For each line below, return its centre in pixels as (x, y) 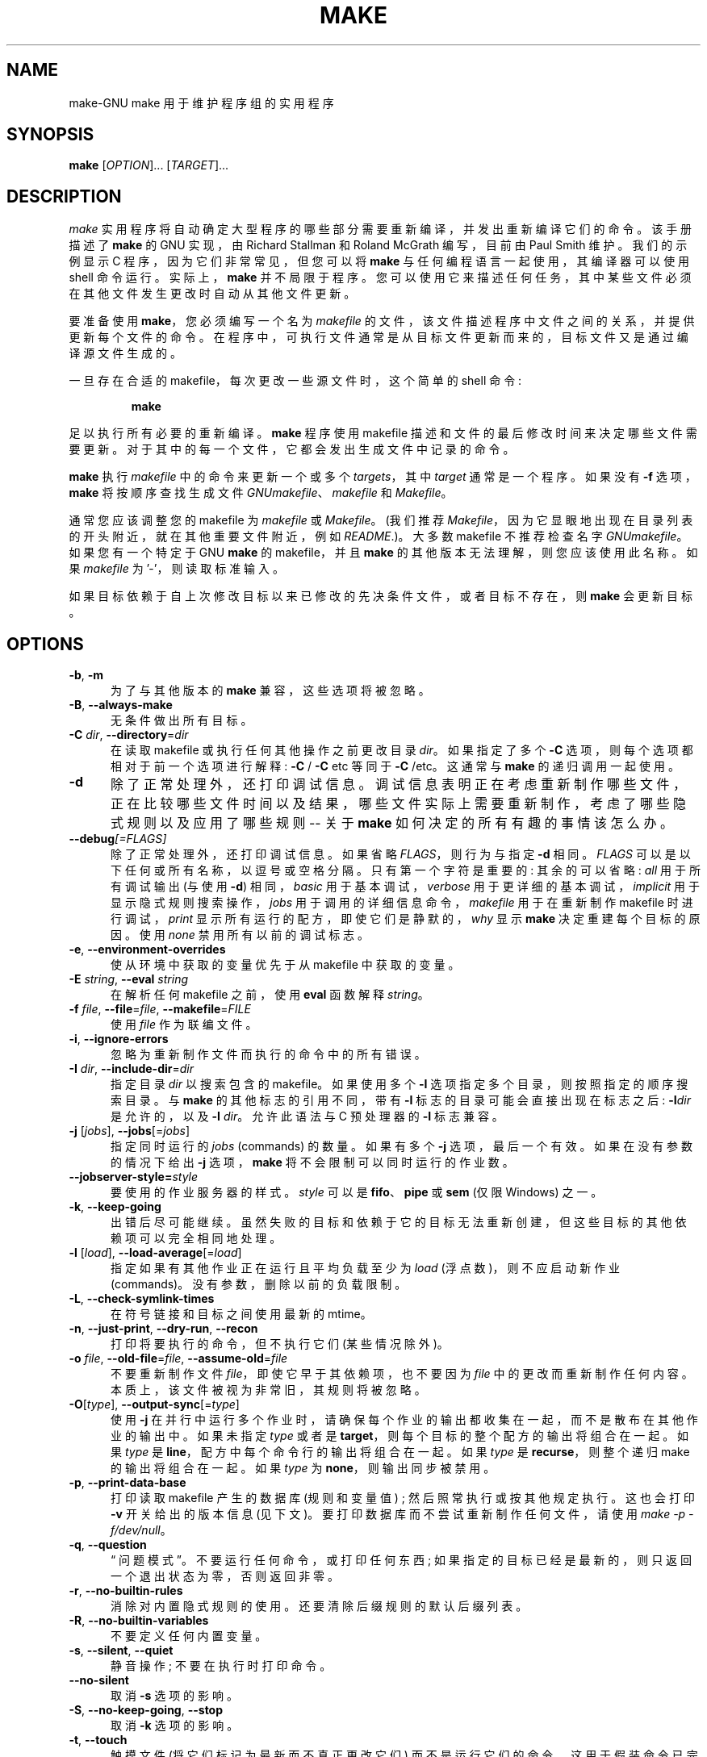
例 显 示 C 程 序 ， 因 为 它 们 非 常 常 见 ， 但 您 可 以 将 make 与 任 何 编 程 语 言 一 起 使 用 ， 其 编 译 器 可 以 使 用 (379, 261)
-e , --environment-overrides (147, 949)
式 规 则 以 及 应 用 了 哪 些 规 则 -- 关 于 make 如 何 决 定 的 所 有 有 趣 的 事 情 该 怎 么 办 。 (392, 823)
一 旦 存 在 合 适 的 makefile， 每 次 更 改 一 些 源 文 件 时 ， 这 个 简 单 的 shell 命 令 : (295, 381)
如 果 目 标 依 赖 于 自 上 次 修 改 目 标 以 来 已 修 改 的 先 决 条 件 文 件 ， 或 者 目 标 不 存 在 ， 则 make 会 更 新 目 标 (381, 596)
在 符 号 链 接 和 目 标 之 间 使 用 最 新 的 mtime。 (241, 1314)
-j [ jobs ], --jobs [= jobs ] (130, 1131)
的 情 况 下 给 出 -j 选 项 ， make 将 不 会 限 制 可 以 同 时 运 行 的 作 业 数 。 (312, 1162)
